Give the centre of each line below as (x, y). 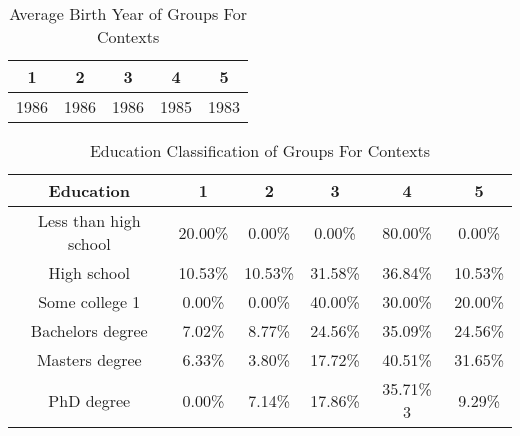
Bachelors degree (89, 330)
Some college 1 (89, 301)
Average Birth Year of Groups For (128, 13)
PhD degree (89, 400)
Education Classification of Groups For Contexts (260, 150)
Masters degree (89, 359)
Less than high (89, 220)
